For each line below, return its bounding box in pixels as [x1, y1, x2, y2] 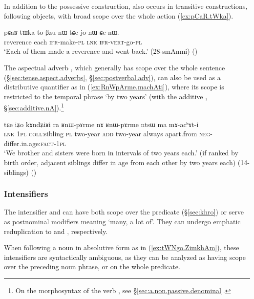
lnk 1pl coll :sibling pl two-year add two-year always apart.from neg [4, 128, 211, 139]
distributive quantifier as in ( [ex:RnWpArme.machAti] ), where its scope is [4, 82, 224, 92]
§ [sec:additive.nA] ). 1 [4, 101, 64, 112]
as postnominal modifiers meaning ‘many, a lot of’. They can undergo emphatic [4, 216, 241, 226]
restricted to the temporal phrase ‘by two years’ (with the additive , [4, 91, 208, 101]
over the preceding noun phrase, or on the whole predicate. [4, 261, 180, 272]
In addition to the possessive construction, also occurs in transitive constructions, [4, 1, 248, 11]
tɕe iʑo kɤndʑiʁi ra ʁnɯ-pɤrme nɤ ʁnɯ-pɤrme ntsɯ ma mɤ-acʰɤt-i [4, 119, 199, 129]
